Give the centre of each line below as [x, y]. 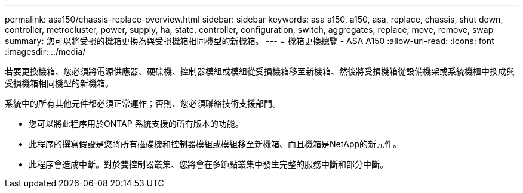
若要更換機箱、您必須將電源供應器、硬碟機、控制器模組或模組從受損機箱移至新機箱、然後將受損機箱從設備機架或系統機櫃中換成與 [260, 71]
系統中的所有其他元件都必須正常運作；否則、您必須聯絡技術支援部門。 [143, 103]
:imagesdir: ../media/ [45, 52]
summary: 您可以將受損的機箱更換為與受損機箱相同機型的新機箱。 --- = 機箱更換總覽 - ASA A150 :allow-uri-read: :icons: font [250, 41]
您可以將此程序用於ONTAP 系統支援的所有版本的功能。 [136, 124]
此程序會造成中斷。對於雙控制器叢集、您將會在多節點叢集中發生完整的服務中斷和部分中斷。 [208, 164]
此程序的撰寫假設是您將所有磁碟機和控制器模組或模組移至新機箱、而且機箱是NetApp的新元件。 [215, 144]
